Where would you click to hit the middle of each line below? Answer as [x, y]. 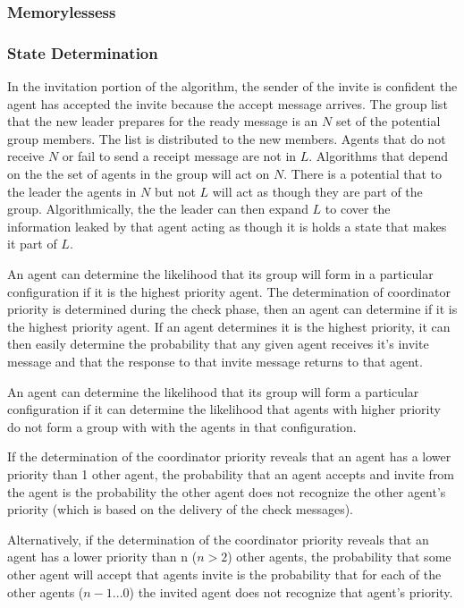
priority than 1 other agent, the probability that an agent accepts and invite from [231, 473]
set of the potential [388, 121]
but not [175, 191]
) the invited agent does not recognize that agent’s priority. [291, 591]
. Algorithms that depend [378, 156]
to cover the [358, 209]
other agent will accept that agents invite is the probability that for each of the [224, 574]
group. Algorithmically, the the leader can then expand [158, 209]
